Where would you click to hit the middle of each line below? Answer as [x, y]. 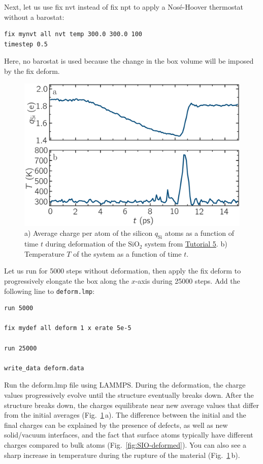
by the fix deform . [32, 71]
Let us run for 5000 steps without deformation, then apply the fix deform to [123, 271]
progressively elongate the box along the [67, 281]
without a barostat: [34, 17]
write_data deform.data [44, 368]
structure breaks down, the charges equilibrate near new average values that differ [131, 405]
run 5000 [19, 308]
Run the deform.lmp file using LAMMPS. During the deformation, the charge [125, 385]
